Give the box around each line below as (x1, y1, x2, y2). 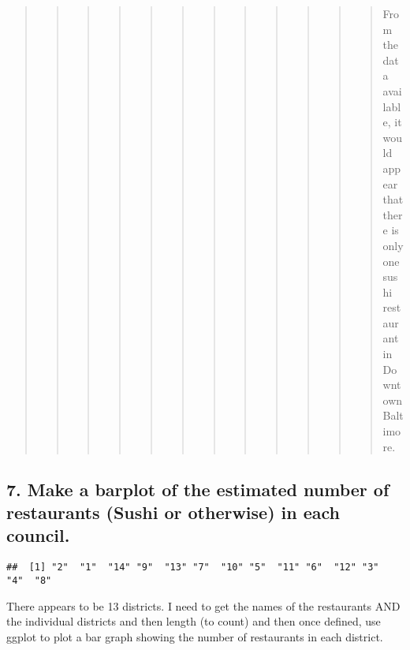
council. (6, 523, 70, 547)
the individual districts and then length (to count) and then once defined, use (6, 613, 381, 629)
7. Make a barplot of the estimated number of (6, 476, 389, 501)
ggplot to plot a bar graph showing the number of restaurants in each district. (6, 628, 383, 644)
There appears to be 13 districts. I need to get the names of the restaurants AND (6, 597, 401, 614)
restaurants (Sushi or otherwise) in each (6, 500, 341, 524)
